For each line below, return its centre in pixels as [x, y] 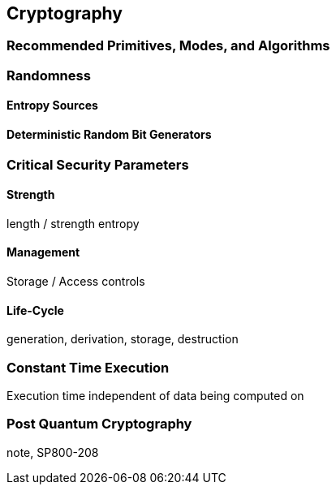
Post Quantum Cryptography [99, 424]
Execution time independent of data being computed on [155, 396]
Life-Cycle [35, 310]
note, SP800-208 [53, 452]
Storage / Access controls [76, 282]
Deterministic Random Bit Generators [109, 135]
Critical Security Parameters [98, 164]
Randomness [49, 75]
